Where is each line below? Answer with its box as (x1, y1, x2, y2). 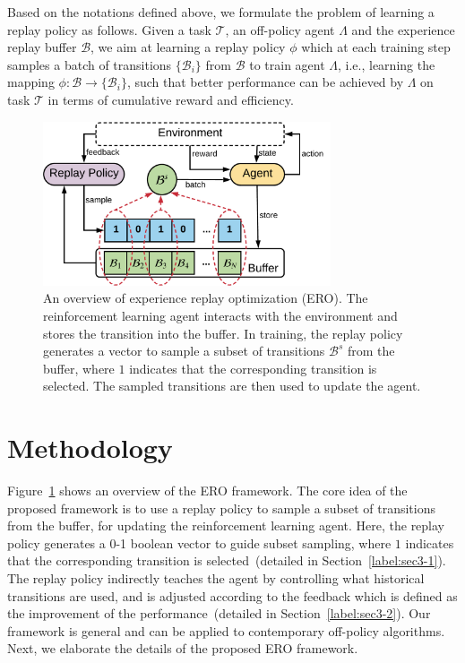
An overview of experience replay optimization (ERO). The (43, 288, 368, 307)
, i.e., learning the (338, 55, 435, 73)
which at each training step (301, 38, 451, 56)
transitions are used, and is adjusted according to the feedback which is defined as (7, 586, 458, 605)
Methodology (7, 429, 173, 466)
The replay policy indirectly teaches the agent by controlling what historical (7, 569, 425, 588)
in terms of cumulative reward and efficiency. (47, 90, 294, 108)
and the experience (351, 20, 455, 39)
